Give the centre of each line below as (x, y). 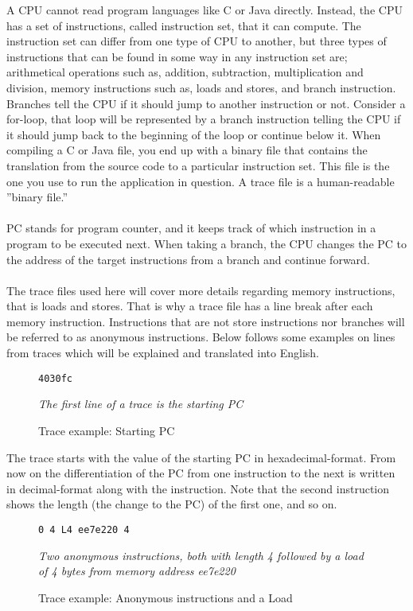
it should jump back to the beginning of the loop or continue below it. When (194, 134)
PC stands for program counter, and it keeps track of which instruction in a (191, 228)
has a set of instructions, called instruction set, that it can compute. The (184, 25)
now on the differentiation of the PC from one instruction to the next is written (201, 473)
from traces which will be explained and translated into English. (163, 353)
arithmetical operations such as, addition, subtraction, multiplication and (185, 72)
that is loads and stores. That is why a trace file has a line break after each (190, 306)
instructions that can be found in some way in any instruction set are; (177, 56)
